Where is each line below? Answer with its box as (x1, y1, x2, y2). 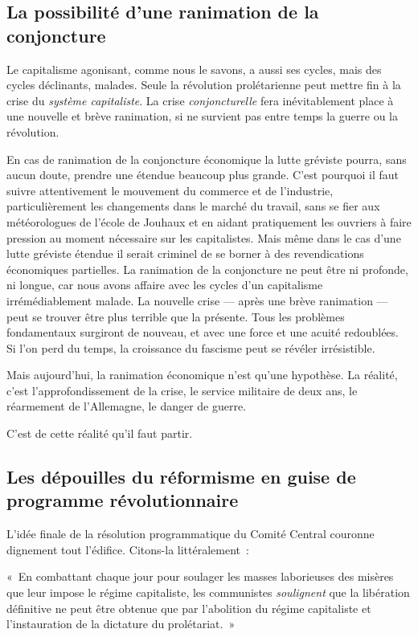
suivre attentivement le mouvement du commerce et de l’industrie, (6, 182, 334, 198)
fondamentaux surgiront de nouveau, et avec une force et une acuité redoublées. (6, 324, 399, 341)
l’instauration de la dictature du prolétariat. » (6, 615, 236, 632)
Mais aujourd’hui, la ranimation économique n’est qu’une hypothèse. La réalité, (6, 366, 398, 383)
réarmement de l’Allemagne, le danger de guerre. (6, 398, 247, 414)
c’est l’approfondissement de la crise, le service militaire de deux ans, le (6, 382, 358, 398)
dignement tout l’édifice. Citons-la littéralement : (6, 541, 249, 557)
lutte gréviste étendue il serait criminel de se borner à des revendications (6, 245, 364, 262)
